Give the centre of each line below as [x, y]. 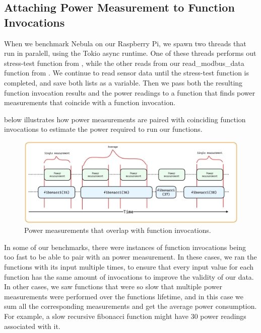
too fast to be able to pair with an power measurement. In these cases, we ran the [130, 257]
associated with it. [32, 326]
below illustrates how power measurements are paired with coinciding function [125, 119]
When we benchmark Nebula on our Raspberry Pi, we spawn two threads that [125, 43]
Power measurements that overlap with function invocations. [118, 230]
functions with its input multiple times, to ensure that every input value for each [129, 267]
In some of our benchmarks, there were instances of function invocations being [125, 247]
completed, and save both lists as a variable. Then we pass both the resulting [123, 82]
